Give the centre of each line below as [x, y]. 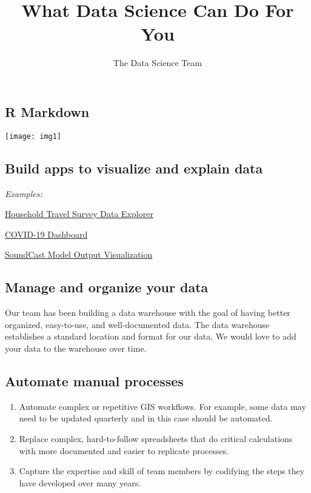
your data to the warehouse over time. [76, 348]
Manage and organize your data [107, 287]
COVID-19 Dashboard [46, 234]
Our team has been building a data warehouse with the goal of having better [148, 313]
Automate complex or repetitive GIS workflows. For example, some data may [162, 406]
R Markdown [47, 111]
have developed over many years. [80, 482]
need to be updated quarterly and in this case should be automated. [146, 418]
